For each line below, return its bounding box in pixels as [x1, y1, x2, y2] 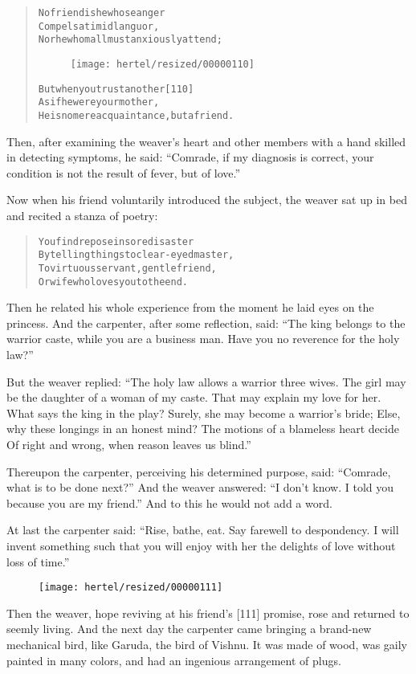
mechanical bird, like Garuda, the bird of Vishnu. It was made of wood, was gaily [6, 635, 408, 652]
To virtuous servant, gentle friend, [38, 262, 217, 274]
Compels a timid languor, [38, 20, 160, 32]
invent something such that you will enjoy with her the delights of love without [6, 537, 396, 553]
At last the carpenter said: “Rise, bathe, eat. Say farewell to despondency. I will [6, 521, 399, 538]
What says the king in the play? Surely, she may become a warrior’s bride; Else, [6, 404, 401, 421]
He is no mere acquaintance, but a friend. [38, 109, 235, 121]
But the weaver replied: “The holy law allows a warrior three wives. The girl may [6, 373, 406, 390]
